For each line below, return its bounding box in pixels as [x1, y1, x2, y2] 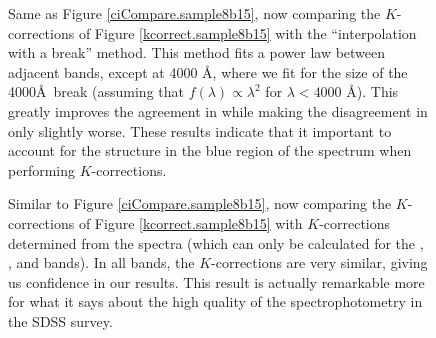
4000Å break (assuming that [8, 81, 184, 102]
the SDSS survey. [8, 310, 113, 331]
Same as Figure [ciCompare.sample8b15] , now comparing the [8, 3, 381, 23]
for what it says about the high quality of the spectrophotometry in [8, 291, 423, 312]
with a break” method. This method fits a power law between [8, 42, 386, 63]
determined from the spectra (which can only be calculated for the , [8, 232, 424, 253]
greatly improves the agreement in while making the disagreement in [8, 100, 428, 121]
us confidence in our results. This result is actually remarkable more [8, 271, 425, 292]
